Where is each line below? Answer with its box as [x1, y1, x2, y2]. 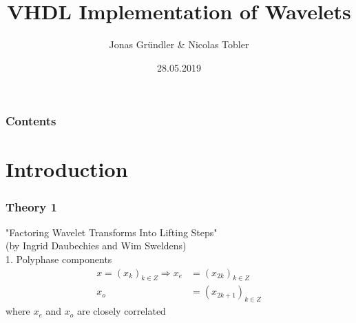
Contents [6, 112, 56, 129]
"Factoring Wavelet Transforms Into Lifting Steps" [6, 225, 218, 239]
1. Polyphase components [6, 252, 112, 267]
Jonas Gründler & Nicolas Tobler [109, 37, 249, 52]
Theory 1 [6, 198, 57, 215]
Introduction [6, 155, 128, 183]
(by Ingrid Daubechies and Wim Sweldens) [6, 238, 187, 253]
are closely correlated [76, 304, 166, 318]
